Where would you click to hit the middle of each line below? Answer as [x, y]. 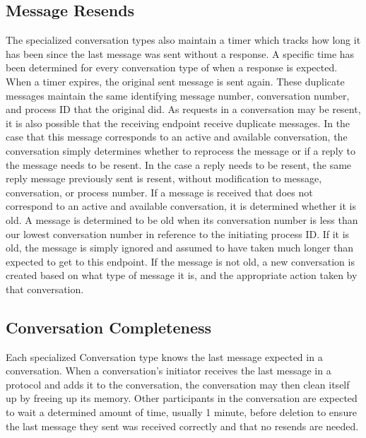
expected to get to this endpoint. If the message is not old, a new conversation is [180, 261]
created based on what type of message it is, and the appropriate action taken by [182, 275]
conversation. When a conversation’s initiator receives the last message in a [169, 371]
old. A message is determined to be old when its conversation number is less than [182, 219]
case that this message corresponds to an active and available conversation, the [177, 137]
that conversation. [45, 289]
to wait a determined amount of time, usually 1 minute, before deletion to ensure [181, 412]
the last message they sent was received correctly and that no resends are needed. [182, 426]
